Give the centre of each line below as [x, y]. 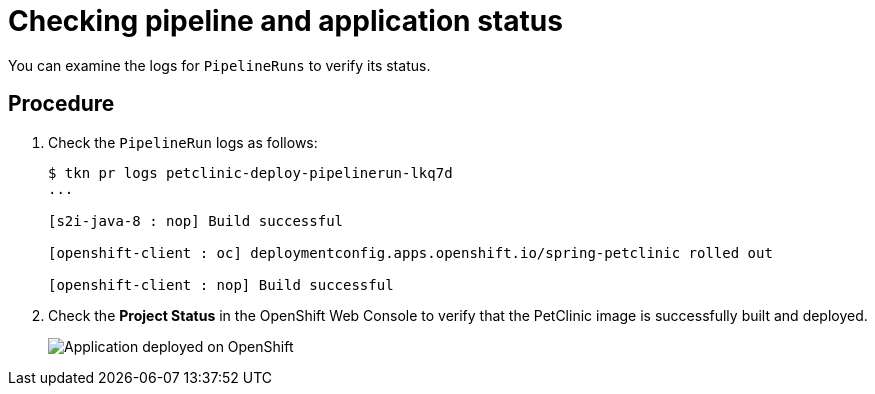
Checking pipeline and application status [285, 21]
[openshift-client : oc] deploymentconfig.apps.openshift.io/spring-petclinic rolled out [410, 252]
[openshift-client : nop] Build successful [221, 284]
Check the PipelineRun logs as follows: [183, 142]
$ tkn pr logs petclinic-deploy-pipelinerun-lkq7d [250, 172]
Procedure [61, 104]
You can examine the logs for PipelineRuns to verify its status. [219, 65]
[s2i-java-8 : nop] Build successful [196, 220]
